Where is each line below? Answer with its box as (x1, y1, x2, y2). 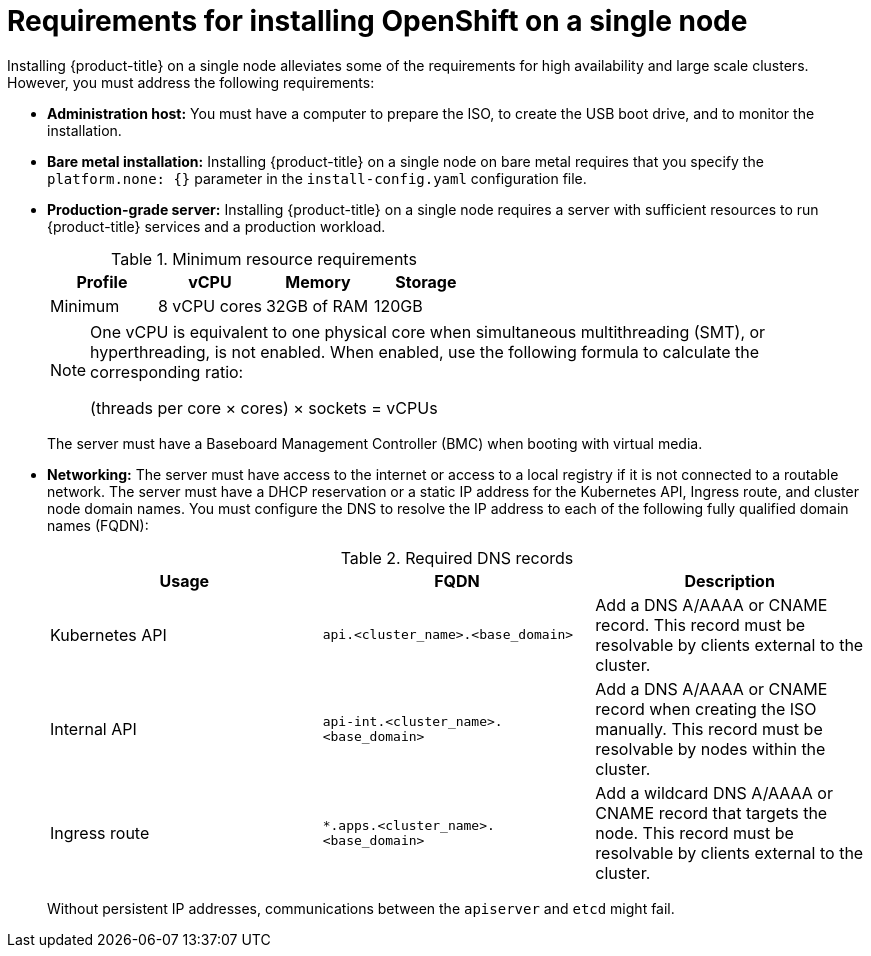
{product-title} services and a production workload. (47, 217, 386, 235)
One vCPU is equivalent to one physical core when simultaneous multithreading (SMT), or (90, 321, 766, 342)
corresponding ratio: (90, 361, 244, 382)
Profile (76, 271, 128, 292)
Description (684, 570, 775, 591)
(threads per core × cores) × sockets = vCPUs (90, 397, 438, 418)
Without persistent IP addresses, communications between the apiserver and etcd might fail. (47, 899, 675, 917)
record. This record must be (595, 614, 806, 635)
